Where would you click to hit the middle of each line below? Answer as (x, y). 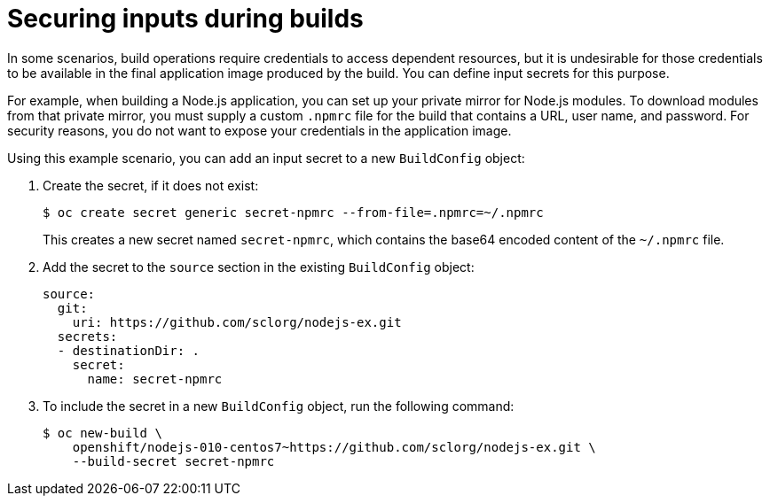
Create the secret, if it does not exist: (151, 185)
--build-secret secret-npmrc (173, 461)
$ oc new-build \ (102, 433)
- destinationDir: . (129, 350)
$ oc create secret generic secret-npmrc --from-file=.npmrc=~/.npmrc (293, 212)
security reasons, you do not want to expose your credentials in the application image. (259, 130)
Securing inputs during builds (185, 19)
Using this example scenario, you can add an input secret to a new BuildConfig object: (266, 158)
